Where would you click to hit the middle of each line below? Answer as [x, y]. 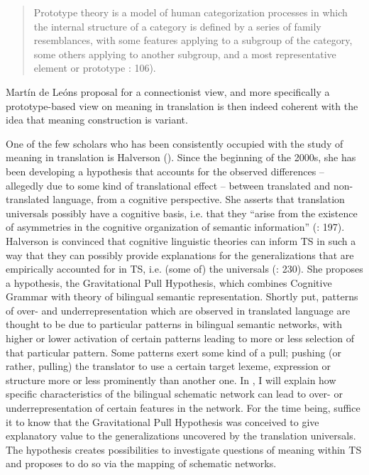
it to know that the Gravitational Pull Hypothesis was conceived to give [163, 421]
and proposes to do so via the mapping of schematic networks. [141, 463]
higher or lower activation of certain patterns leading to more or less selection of [180, 338]
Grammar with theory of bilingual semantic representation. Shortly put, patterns [182, 296]
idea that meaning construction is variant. [97, 120]
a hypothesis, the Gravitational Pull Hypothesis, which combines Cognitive [169, 282]
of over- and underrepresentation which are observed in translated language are [178, 310]
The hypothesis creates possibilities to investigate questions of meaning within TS [184, 449]
